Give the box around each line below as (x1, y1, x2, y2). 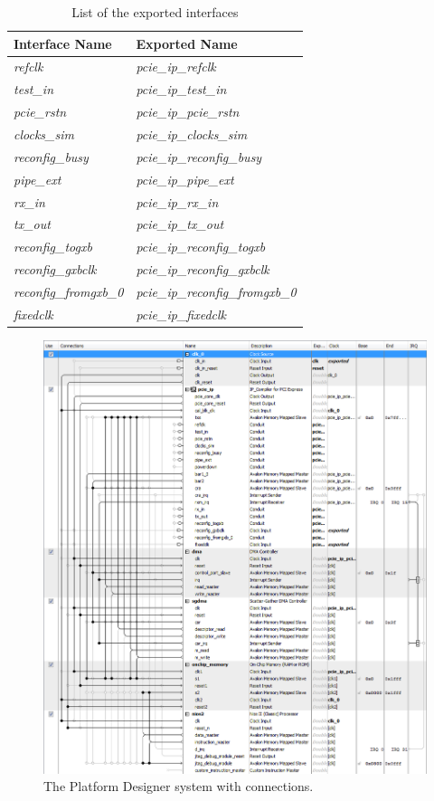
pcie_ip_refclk (136, 57, 216, 76)
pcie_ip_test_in (136, 80, 227, 99)
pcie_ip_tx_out (136, 215, 224, 234)
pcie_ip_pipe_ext (136, 169, 234, 188)
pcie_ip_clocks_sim (136, 124, 248, 143)
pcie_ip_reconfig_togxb (136, 237, 266, 256)
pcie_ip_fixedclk (136, 304, 227, 323)
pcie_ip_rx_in (136, 192, 219, 211)
